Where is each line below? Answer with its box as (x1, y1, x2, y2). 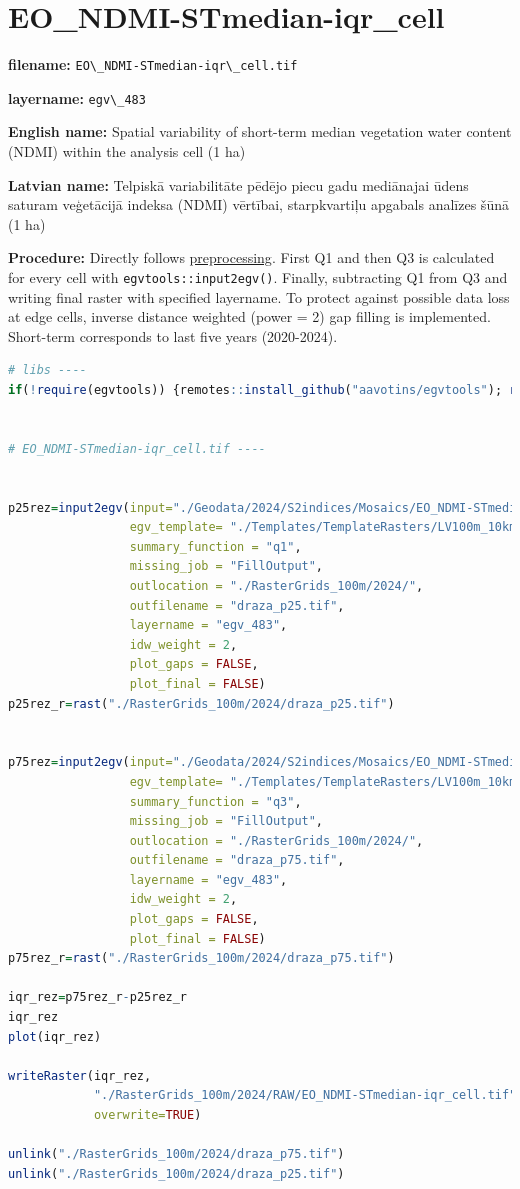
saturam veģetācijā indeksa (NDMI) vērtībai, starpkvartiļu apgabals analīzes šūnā (8, 194, 509, 215)
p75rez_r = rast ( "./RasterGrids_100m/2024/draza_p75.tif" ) (8, 951, 395, 966)
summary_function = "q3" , (129, 794, 302, 809)
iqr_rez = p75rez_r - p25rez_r (8, 990, 188, 1005)
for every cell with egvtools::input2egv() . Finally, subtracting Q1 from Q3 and (8, 267, 508, 287)
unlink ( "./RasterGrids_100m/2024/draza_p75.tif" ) (8, 1147, 345, 1162)
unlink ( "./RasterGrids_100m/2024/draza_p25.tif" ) (8, 1166, 345, 1181)
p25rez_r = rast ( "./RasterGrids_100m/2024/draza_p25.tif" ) (8, 696, 395, 711)
